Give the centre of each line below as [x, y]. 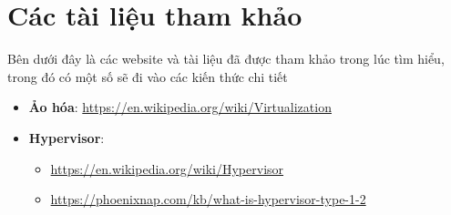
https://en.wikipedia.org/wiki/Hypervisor [167, 168]
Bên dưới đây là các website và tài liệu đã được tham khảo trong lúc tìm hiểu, [226, 59]
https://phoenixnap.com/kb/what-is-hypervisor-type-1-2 [208, 199]
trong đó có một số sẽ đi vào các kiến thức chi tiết [148, 76]
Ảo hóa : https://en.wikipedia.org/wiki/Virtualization [180, 107]
